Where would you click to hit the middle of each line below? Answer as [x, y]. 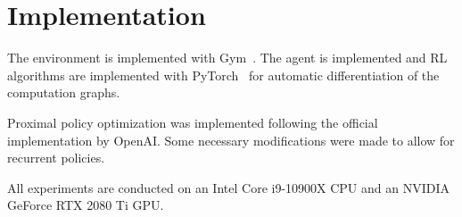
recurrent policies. [56, 158]
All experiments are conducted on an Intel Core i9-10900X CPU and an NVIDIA [229, 187]
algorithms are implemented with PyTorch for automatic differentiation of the [223, 75]
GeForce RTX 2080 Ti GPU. [86, 205]
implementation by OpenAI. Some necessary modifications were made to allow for [231, 140]
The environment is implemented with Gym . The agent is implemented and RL [227, 58]
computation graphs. [64, 92]
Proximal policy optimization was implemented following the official [193, 122]
